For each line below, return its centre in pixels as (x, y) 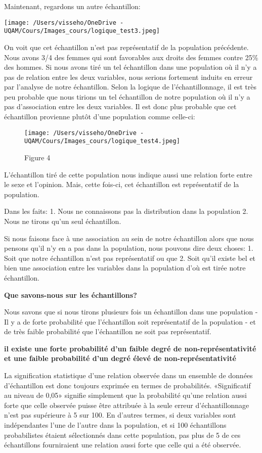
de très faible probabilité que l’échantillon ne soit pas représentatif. (108, 331)
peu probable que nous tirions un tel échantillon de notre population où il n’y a (127, 96)
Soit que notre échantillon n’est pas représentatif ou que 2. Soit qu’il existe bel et (130, 258)
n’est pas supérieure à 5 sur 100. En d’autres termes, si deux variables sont (120, 415)
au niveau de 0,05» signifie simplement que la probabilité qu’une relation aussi (125, 395)
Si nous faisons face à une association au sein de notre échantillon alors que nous (129, 238)
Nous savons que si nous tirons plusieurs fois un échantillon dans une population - (131, 312)
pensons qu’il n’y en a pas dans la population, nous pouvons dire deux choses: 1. (129, 248)
